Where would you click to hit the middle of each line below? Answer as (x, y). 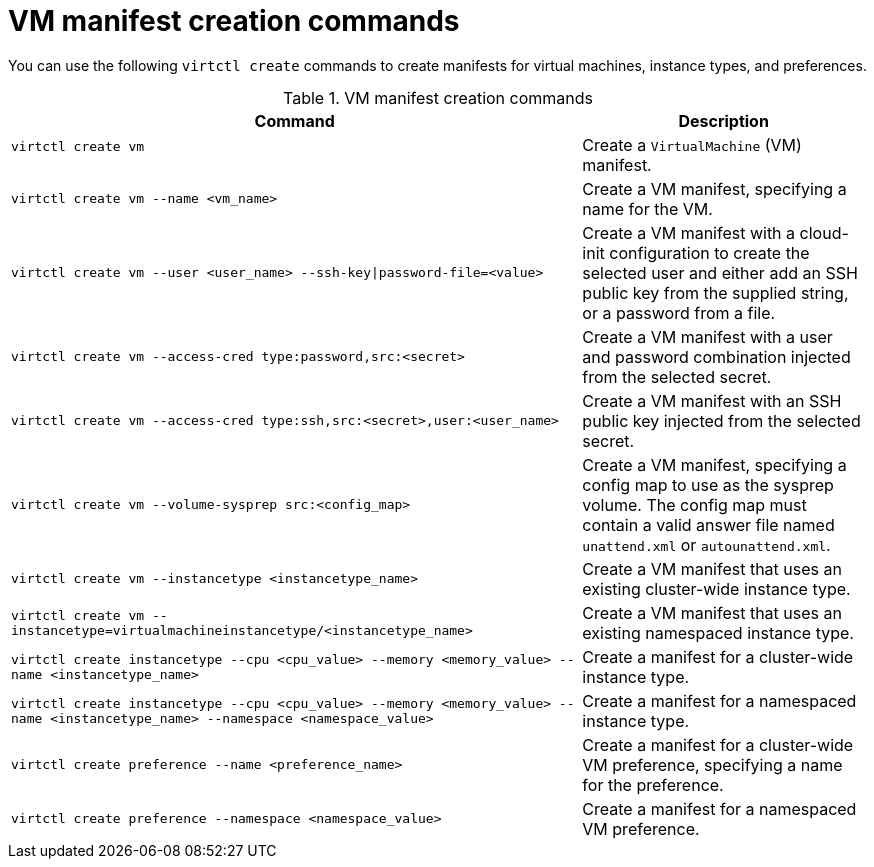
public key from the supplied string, (715, 292)
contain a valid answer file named (708, 524)
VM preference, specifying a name (712, 764)
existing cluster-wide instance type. (716, 588)
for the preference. (653, 784)
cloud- (824, 232)
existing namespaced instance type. (718, 632)
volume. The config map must (694, 504)
